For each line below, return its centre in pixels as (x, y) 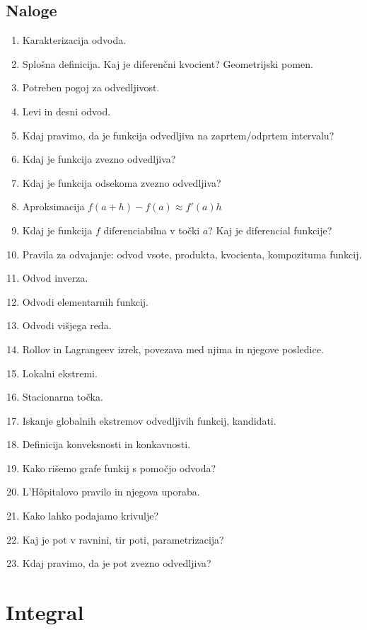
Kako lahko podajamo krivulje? (90, 516)
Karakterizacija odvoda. (74, 40)
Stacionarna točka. (63, 397)
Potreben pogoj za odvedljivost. (91, 87)
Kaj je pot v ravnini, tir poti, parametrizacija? (123, 539)
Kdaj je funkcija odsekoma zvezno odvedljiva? (122, 182)
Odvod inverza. (55, 278)
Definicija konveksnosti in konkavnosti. (106, 444)
